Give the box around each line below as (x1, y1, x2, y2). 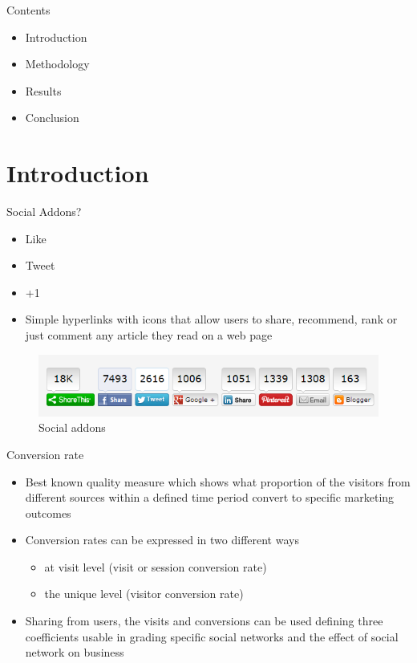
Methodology (25, 55, 90, 72)
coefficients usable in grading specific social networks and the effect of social (25, 628, 399, 645)
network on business (25, 644, 124, 661)
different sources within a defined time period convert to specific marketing (25, 489, 395, 506)
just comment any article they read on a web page (25, 327, 273, 344)
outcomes (25, 504, 71, 521)
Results (25, 82, 62, 99)
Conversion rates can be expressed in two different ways (25, 531, 299, 548)
